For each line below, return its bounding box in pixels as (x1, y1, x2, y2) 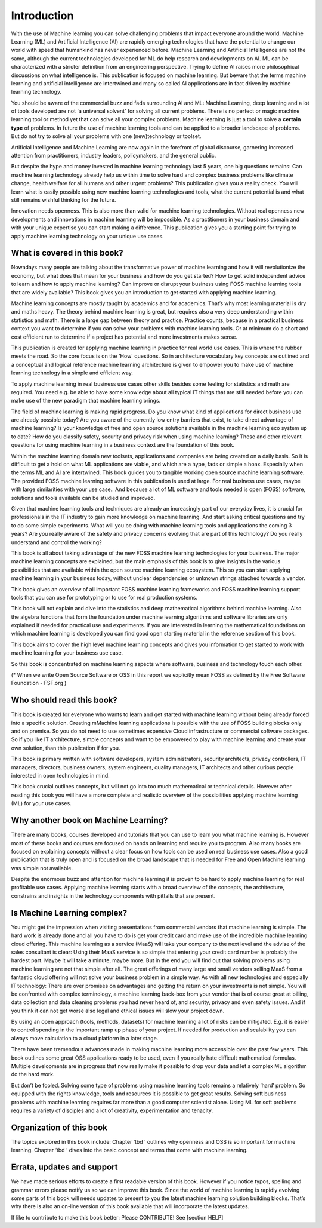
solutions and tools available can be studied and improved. (11, 494, 156, 501)
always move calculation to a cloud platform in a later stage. (11, 1034, 159, 1042)
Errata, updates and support (11, 1162, 119, 1172)
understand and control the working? (11, 538, 103, 546)
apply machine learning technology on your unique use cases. (11, 232, 164, 240)
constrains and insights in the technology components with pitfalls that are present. (11, 892, 216, 899)
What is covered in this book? (11, 248, 123, 258)
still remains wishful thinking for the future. (11, 196, 116, 203)
